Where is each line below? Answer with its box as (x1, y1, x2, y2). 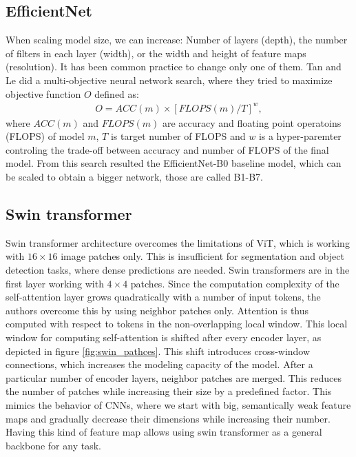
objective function (6, 86, 81, 101)
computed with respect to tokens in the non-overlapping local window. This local (6, 316, 348, 331)
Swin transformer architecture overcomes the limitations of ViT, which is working (6, 235, 350, 250)
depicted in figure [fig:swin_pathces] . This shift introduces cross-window (6, 343, 311, 358)
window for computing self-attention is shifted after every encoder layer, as (6, 330, 322, 345)
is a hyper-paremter (258, 129, 342, 143)
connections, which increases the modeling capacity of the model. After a (6, 357, 313, 372)
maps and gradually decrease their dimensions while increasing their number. (6, 411, 331, 425)
